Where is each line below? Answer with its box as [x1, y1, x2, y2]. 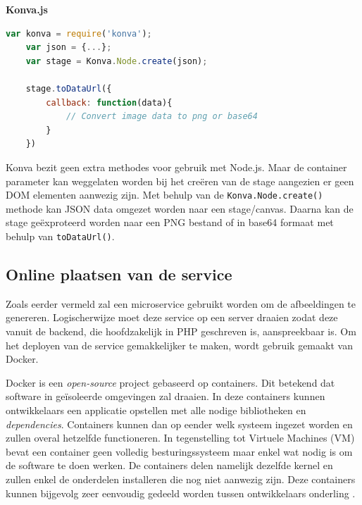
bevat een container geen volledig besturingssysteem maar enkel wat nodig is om [6, 444, 353, 459]
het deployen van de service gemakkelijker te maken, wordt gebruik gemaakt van [6, 337, 353, 352]
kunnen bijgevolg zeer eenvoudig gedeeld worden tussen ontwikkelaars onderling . [6, 485, 356, 500]
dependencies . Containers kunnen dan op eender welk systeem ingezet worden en [6, 416, 353, 431]
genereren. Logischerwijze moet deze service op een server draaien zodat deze [6, 310, 338, 325]
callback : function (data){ [46, 97, 173, 108]
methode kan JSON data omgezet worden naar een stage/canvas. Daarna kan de [6, 201, 354, 216]
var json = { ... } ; [25, 42, 112, 53]
